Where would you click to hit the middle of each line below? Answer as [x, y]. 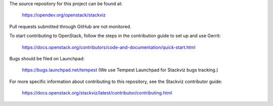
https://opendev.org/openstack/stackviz [64, 15]
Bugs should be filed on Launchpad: [47, 58]
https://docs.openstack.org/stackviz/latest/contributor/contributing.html [97, 93]
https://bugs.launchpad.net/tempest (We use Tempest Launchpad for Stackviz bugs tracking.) [120, 70]
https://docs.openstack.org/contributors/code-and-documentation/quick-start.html [109, 47]
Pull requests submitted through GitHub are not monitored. [70, 26]
